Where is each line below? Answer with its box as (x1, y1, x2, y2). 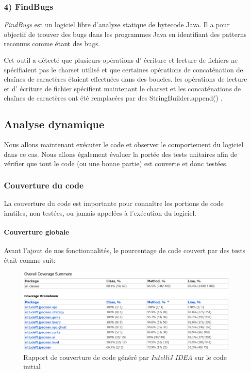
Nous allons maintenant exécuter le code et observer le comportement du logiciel (4, 139, 244, 150)
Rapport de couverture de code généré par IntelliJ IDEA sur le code (23, 352, 227, 362)
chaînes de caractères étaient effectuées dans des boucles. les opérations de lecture (4, 74, 247, 84)
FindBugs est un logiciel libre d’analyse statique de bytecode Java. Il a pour (4, 19, 230, 30)
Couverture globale (4, 226, 69, 237)
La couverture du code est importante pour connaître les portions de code (4, 198, 224, 208)
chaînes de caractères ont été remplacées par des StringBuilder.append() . (4, 93, 223, 103)
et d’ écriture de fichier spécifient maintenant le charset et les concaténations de (4, 83, 241, 93)
